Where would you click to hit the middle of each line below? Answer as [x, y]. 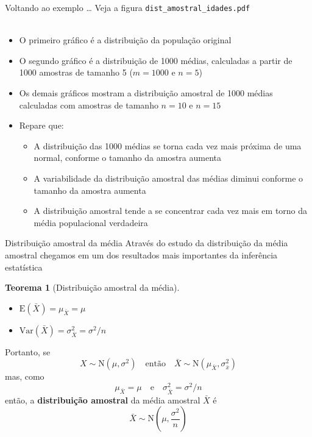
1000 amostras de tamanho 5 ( [76, 72]
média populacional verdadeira [91, 222]
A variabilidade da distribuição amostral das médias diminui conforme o [168, 178]
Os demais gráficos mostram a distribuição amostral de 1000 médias [146, 93]
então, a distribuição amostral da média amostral [103, 400]
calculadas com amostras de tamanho [89, 105]
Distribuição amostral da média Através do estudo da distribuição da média [147, 243]
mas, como [25, 376]
